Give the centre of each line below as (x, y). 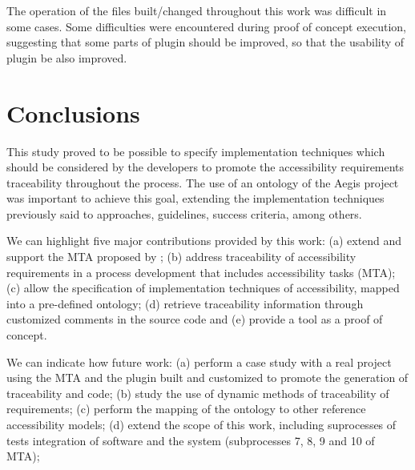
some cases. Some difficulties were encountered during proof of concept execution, (206, 26)
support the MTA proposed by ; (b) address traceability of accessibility (181, 257)
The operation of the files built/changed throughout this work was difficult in (197, 10)
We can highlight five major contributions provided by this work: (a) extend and (204, 241)
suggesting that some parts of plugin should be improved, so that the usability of (205, 42)
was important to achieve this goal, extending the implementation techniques (195, 198)
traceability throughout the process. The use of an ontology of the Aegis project (203, 182)
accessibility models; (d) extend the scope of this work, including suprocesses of (201, 424)
